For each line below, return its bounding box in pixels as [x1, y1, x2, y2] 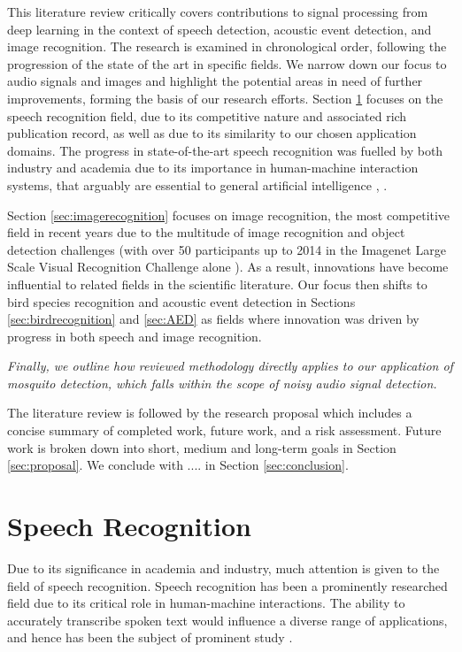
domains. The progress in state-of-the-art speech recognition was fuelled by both [7, 141, 443, 159]
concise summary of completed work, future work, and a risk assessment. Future [7, 421, 442, 440]
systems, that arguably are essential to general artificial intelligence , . [7, 175, 388, 194]
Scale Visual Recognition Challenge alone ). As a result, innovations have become [7, 257, 449, 276]
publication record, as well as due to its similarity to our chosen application [7, 124, 417, 142]
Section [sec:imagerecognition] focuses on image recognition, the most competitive [7, 205, 450, 224]
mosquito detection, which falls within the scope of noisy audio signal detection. [7, 373, 437, 392]
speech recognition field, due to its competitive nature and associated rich [7, 106, 407, 125]
